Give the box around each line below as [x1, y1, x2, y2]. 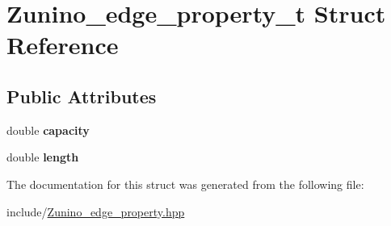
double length [6, 149, 79, 165]
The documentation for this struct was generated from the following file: [6, 175, 364, 192]
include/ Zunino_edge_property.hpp [6, 203, 185, 220]
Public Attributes [6, 83, 157, 108]
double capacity [6, 121, 90, 138]
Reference [6, 28, 119, 61]
